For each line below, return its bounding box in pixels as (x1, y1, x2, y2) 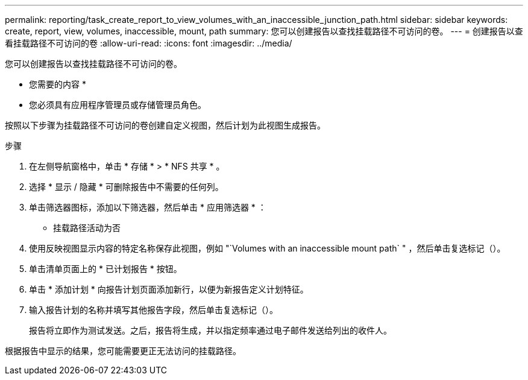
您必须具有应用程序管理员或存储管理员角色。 (29, 100, 206, 110)
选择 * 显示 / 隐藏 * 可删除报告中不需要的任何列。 (29, 182, 224, 192)
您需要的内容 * (29, 79, 86, 89)
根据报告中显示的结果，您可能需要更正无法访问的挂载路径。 (5, 346, 241, 356)
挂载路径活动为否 (53, 223, 121, 233)
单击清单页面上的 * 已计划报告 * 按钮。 (29, 264, 182, 274)
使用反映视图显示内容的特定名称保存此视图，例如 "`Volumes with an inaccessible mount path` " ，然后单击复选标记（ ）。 (29, 243, 506, 253)
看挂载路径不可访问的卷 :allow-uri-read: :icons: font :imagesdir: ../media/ (5, 38, 292, 48)
